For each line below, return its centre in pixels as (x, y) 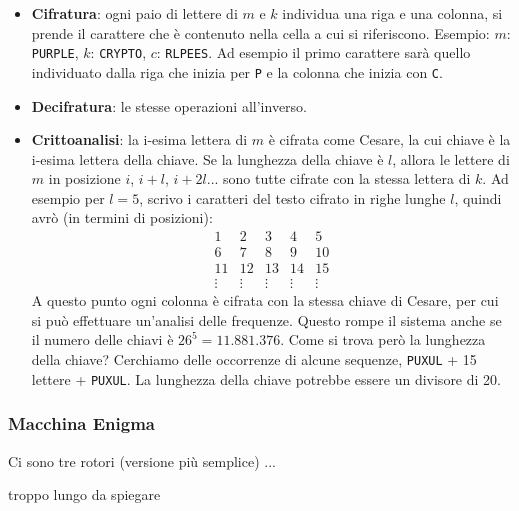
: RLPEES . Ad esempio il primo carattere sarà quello (313, 52)
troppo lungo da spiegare (84, 494)
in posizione (84, 178)
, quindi (478, 197)
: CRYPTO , (118, 52)
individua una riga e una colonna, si (392, 13)
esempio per (68, 197)
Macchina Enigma (82, 423)
